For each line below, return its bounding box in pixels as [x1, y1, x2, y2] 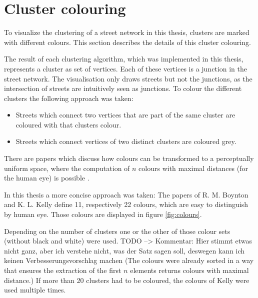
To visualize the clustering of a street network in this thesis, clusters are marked [4, 27, 249, 37]
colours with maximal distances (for [138, 162, 248, 173]
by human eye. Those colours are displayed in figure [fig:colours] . [4, 209, 202, 219]
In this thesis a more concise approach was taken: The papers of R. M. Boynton [4, 189, 248, 199]
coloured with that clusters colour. [15, 119, 121, 129]
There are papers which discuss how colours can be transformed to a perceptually [4, 153, 254, 163]
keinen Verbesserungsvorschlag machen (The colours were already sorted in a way [4, 255, 254, 265]
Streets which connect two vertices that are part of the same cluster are [15, 109, 235, 120]
